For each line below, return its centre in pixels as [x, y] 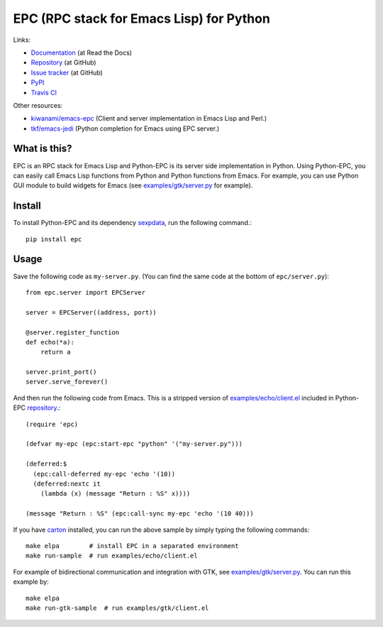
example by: [31, 582]
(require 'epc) [52, 424]
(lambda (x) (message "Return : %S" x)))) [115, 494]
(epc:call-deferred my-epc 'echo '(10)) [104, 474]
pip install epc [54, 239]
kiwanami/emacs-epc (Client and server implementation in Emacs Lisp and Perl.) [149, 119]
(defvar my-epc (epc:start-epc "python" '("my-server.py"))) [134, 444]
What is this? [43, 149]
